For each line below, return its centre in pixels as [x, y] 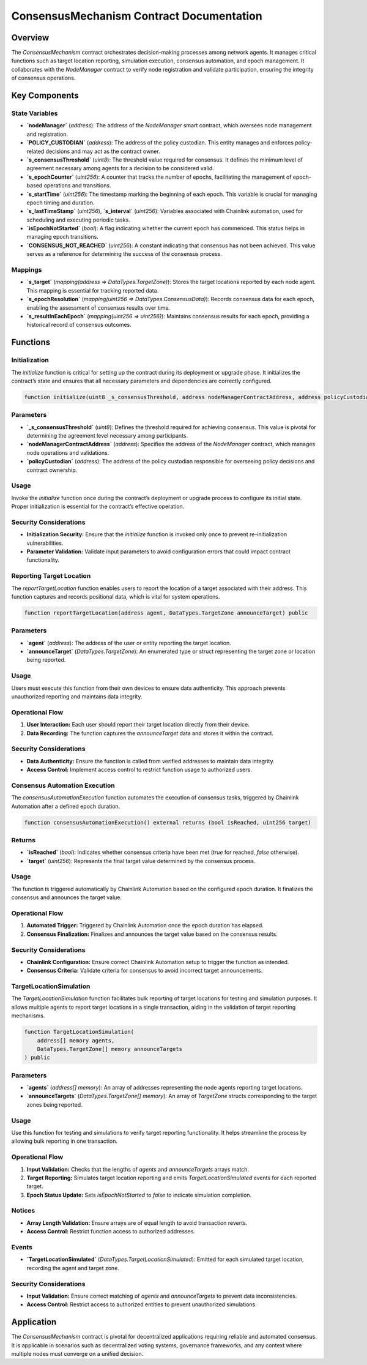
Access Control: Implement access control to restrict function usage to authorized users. [139, 770]
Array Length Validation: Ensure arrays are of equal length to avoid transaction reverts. [137, 1223]
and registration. [47, 134]
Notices [23, 1211]
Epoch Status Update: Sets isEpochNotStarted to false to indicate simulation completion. [139, 1195]
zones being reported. [54, 1104]
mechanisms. [28, 1015]
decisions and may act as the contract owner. [103, 151]
